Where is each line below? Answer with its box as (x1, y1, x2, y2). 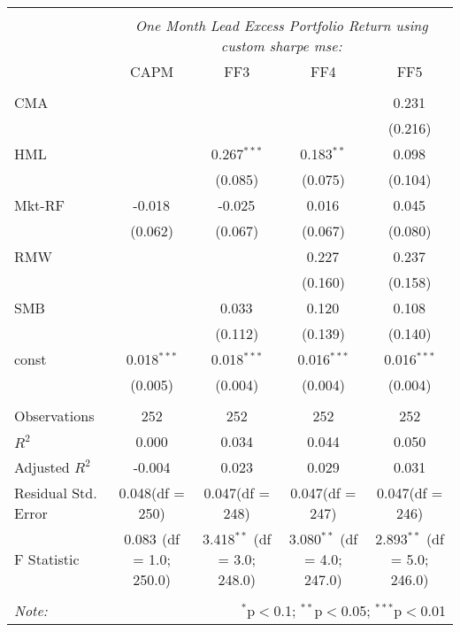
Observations (14, 405, 95, 426)
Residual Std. (14, 482, 97, 503)
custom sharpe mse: (220, 35, 342, 56)
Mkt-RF (14, 195, 65, 215)
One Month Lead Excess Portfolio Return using (134, 15, 428, 35)
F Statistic (14, 549, 80, 569)
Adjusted (14, 457, 70, 477)
